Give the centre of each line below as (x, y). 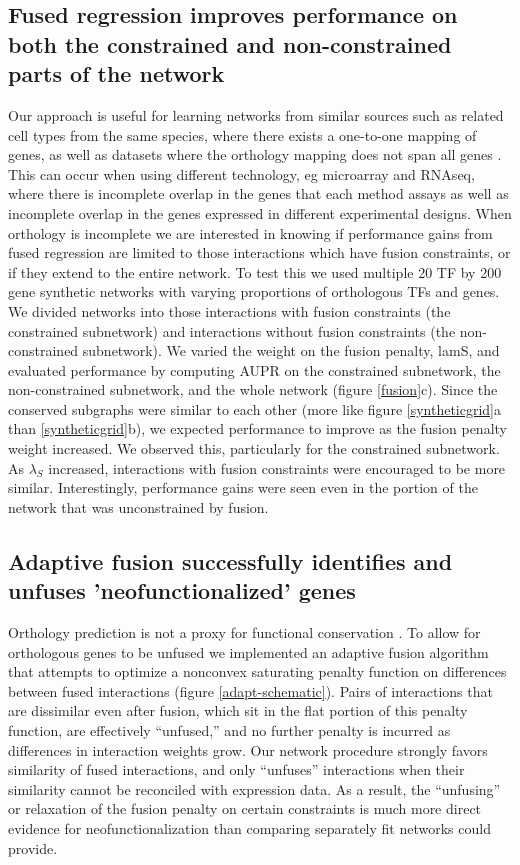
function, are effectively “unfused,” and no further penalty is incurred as (229, 730)
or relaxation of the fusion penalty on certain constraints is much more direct (245, 808)
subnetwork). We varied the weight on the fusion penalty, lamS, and (291, 350)
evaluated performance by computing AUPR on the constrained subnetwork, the (254, 369)
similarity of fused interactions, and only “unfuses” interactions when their (236, 769)
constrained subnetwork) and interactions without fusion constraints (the (232, 330)
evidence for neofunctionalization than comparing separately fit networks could (249, 827)
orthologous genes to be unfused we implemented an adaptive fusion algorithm (248, 651)
